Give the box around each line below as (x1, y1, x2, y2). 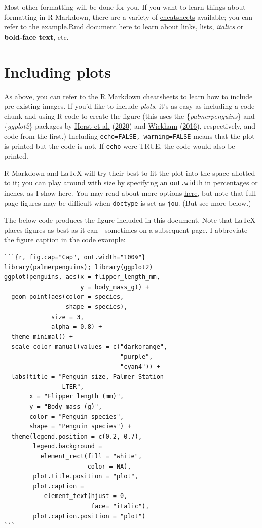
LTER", (62, 383, 84, 390)
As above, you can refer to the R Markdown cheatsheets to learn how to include (4, 90, 253, 101)
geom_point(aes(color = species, (11, 293, 124, 301)
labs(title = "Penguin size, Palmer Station (11, 373, 164, 381)
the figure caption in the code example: (4, 234, 126, 245)
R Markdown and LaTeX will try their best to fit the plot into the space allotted (4, 167, 255, 178)
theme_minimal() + (11, 333, 73, 340)
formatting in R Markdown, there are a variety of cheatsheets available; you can (4, 11, 253, 22)
